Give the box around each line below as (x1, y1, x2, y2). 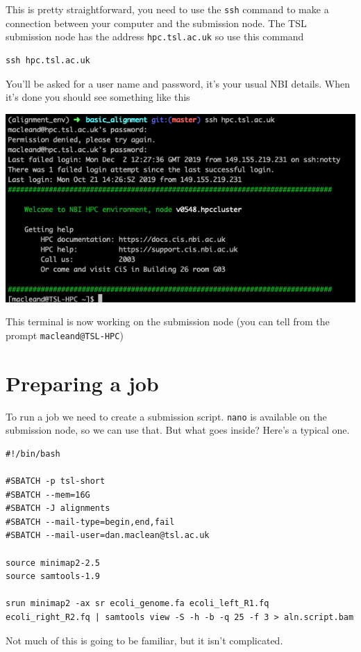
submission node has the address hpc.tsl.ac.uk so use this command (6, 29, 304, 44)
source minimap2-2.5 (6, 557, 101, 568)
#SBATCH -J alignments (6, 503, 110, 514)
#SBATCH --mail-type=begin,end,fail (6, 516, 175, 527)
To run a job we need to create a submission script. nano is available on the (6, 409, 327, 423)
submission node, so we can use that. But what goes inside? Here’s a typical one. (6, 423, 350, 437)
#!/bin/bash (6, 448, 60, 459)
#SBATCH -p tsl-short (6, 476, 106, 487)
